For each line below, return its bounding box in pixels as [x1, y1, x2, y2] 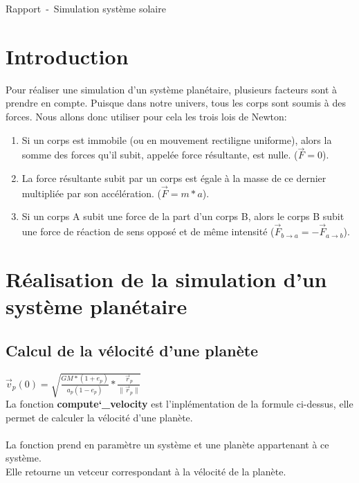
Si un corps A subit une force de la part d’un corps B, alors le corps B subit [21, 209, 344, 224]
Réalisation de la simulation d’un [6, 264, 327, 293]
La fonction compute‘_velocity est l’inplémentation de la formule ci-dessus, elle [6, 397, 353, 411]
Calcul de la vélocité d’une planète [6, 339, 259, 361]
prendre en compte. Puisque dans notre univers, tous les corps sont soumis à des [6, 95, 346, 110]
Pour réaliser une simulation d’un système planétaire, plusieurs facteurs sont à [6, 82, 337, 96]
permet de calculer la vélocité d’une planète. [6, 410, 193, 424]
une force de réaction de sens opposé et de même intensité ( [21, 224, 275, 239]
